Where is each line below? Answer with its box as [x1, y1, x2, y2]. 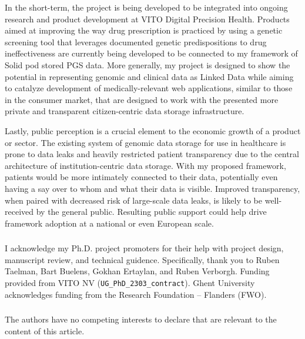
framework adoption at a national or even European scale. [5, 217, 214, 229]
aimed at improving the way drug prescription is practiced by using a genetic [5, 24, 283, 36]
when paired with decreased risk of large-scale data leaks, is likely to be [5, 194, 263, 206]
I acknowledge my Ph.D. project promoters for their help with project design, [5, 242, 284, 254]
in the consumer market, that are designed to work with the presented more [5, 93, 279, 105]
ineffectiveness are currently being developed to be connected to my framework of [5, 47, 298, 59]
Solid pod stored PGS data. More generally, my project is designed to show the [5, 58, 290, 71]
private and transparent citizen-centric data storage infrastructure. [5, 105, 244, 117]
